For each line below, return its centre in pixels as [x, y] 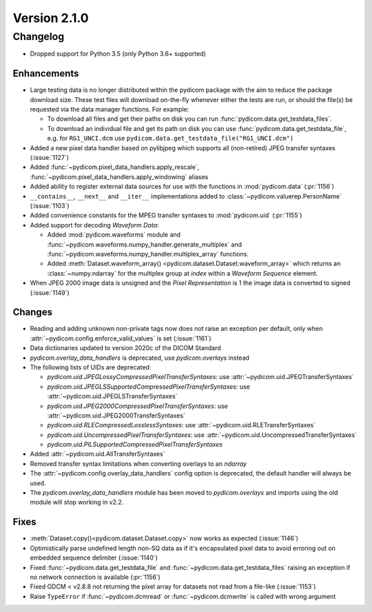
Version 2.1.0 [51, 18]
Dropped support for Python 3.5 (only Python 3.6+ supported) [118, 54]
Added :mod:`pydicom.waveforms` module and [114, 235]
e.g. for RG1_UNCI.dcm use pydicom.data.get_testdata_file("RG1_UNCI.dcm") [170, 139]
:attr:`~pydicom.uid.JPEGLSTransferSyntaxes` [112, 396]
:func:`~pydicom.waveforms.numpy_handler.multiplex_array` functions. [148, 254]
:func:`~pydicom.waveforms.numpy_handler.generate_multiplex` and [145, 244]
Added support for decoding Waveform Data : [94, 225]
